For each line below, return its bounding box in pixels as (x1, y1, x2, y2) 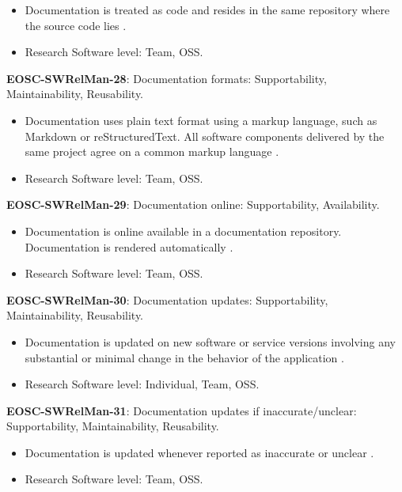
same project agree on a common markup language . (25, 143, 279, 160)
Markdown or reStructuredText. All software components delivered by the (25, 127, 385, 144)
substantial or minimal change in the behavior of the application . (25, 349, 344, 365)
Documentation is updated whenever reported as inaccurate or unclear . (25, 444, 374, 460)
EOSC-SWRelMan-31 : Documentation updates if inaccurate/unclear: (6, 402, 357, 418)
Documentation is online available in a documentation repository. (25, 222, 342, 239)
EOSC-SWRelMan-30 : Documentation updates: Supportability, (6, 291, 328, 308)
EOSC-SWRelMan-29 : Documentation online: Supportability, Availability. (6, 196, 380, 213)
